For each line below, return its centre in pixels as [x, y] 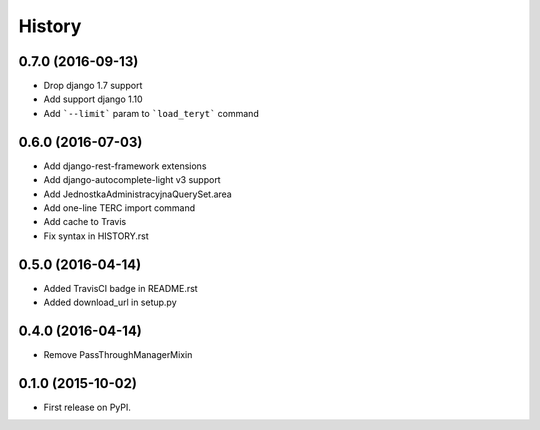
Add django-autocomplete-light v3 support [132, 180]
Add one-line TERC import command [119, 207]
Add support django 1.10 [93, 99]
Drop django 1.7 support [93, 86]
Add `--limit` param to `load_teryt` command [151, 113]
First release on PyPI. [87, 407]
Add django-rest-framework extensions [125, 166]
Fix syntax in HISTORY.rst [96, 236]
